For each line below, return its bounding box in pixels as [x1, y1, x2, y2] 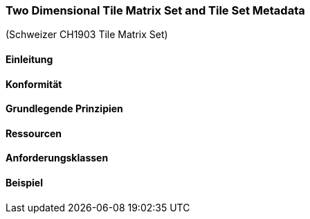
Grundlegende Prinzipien [6, 103, 123, 115]
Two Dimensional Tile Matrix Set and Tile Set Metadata [6, 3, 305, 17]
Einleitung [6, 53, 53, 65]
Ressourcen [6, 127, 62, 139]
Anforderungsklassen [6, 152, 109, 164]
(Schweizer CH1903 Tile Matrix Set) [6, 28, 168, 41]
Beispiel [6, 177, 43, 189]
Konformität [6, 78, 62, 90]
